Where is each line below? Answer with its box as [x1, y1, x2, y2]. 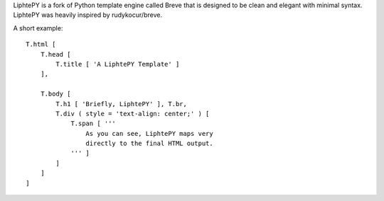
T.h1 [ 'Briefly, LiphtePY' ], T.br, [55, 100, 188, 108]
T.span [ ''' [70, 120, 117, 127]
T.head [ [40, 50, 71, 58]
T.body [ [40, 90, 71, 98]
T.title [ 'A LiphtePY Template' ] [55, 60, 180, 68]
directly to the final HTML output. [85, 139, 213, 148]
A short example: [13, 23, 63, 32]
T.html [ [26, 40, 56, 49]
